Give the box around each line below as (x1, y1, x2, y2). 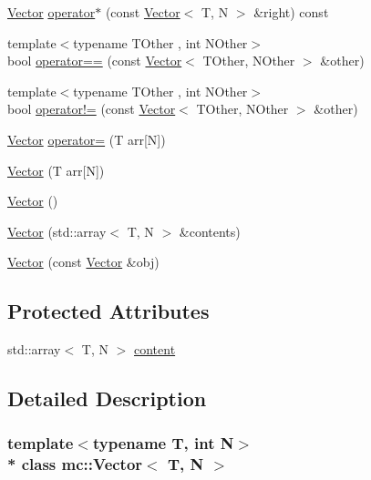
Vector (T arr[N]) (7, 160, 105, 179)
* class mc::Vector (7, 453, 143, 475)
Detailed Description (7, 384, 207, 413)
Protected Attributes (7, 297, 210, 325)
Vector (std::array (7, 221, 107, 240)
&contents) (179, 221, 241, 240)
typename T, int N (92, 432, 234, 454)
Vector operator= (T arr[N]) (7, 129, 166, 148)
